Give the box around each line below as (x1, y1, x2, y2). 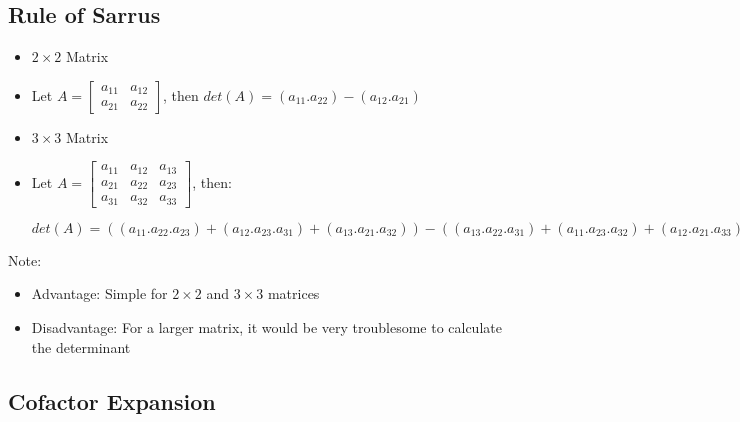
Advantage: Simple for (31, 283, 168, 304)
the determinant (31, 336, 131, 357)
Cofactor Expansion (8, 385, 216, 416)
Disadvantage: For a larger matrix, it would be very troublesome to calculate (31, 317, 502, 338)
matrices (267, 283, 320, 304)
